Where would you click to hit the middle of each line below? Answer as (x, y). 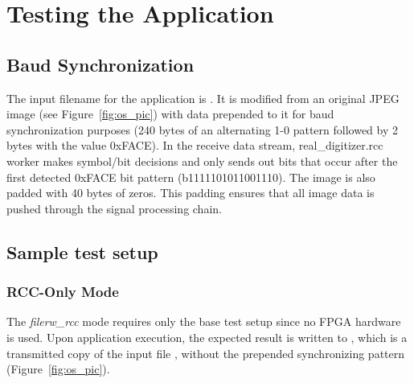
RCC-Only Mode (63, 292)
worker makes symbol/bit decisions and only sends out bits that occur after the (202, 161)
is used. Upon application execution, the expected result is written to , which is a (207, 337)
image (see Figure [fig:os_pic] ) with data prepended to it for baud (170, 114)
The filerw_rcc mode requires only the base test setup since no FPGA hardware (204, 321)
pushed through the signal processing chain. (114, 208)
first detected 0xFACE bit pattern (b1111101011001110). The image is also (191, 177)
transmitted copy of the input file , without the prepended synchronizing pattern (206, 353)
